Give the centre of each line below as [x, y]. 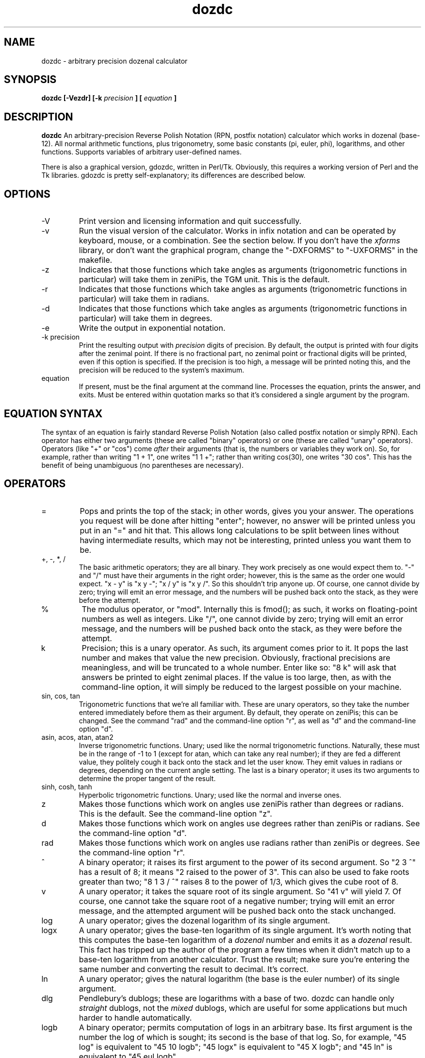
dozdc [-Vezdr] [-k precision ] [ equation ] [109, 98]
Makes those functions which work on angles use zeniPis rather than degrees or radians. [241, 804]
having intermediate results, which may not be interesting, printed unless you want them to [245, 540]
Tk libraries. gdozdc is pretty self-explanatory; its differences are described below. [173, 175]
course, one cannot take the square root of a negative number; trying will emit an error [237, 901]
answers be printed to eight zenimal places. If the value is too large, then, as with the [237, 677]
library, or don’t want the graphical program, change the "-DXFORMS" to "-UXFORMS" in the [248, 250]
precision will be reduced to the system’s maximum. [162, 370]
